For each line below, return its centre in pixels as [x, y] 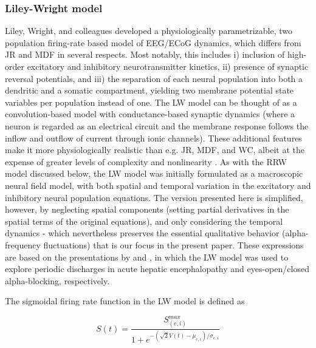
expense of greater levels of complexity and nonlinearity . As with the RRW [146, 161]
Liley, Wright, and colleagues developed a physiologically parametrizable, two [149, 31]
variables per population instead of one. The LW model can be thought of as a [151, 102]
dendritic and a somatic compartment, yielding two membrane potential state [149, 90]
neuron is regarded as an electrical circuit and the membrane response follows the [157, 125]
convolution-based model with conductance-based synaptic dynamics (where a [150, 114]
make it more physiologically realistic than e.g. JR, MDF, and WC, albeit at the [155, 150]
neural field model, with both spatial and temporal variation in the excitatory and [158, 185]
